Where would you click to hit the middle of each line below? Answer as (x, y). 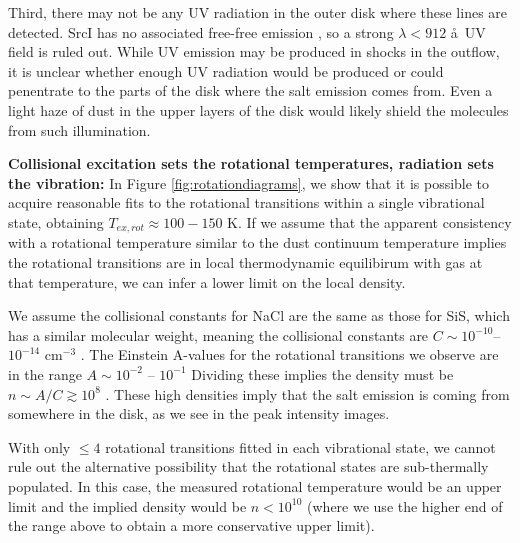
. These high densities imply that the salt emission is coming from (307, 393)
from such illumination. (79, 129)
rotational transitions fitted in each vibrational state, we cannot (300, 446)
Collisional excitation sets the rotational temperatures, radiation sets (251, 163)
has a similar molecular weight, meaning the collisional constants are (218, 334)
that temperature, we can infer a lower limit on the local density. (207, 281)
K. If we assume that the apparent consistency (369, 221)
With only (39, 446)
